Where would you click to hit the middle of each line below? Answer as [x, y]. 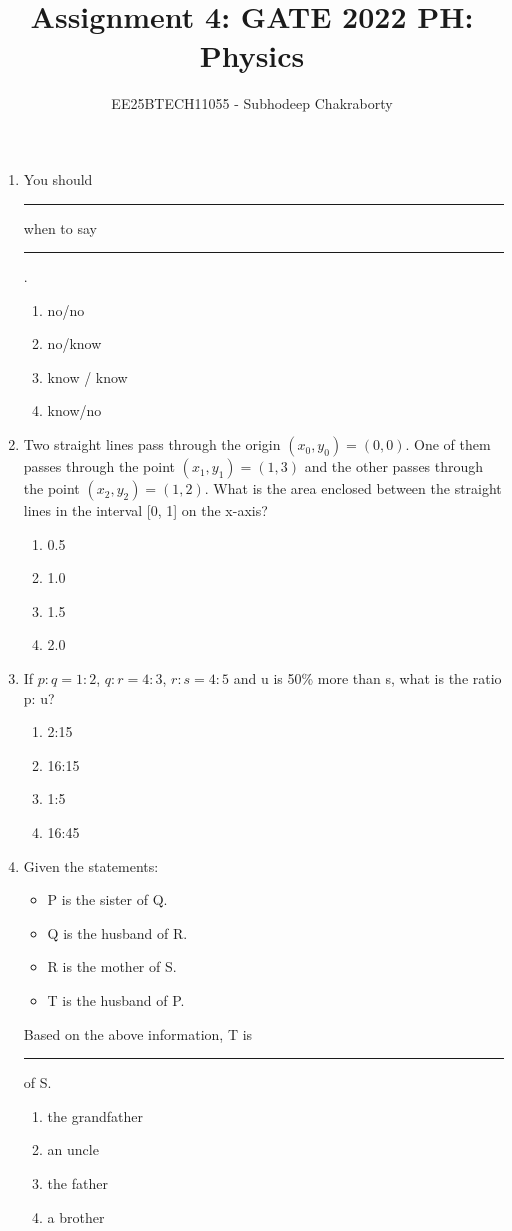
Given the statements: [91, 865]
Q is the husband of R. [117, 932]
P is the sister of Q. [107, 899]
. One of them [448, 444]
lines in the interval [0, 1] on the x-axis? [145, 510]
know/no [74, 410]
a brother [76, 1216]
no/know [74, 343]
